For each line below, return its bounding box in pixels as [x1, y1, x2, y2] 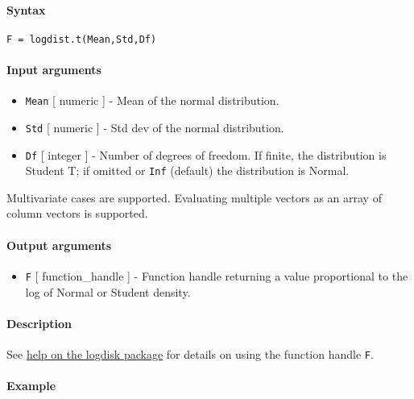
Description [6, 314, 72, 331]
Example [6, 377, 56, 394]
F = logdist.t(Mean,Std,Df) [6, 33, 157, 45]
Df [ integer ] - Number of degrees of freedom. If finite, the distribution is [25, 146, 387, 163]
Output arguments [6, 236, 112, 253]
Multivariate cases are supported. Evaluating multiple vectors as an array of [6, 189, 382, 206]
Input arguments [6, 61, 101, 78]
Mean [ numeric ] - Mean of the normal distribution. [25, 92, 279, 109]
